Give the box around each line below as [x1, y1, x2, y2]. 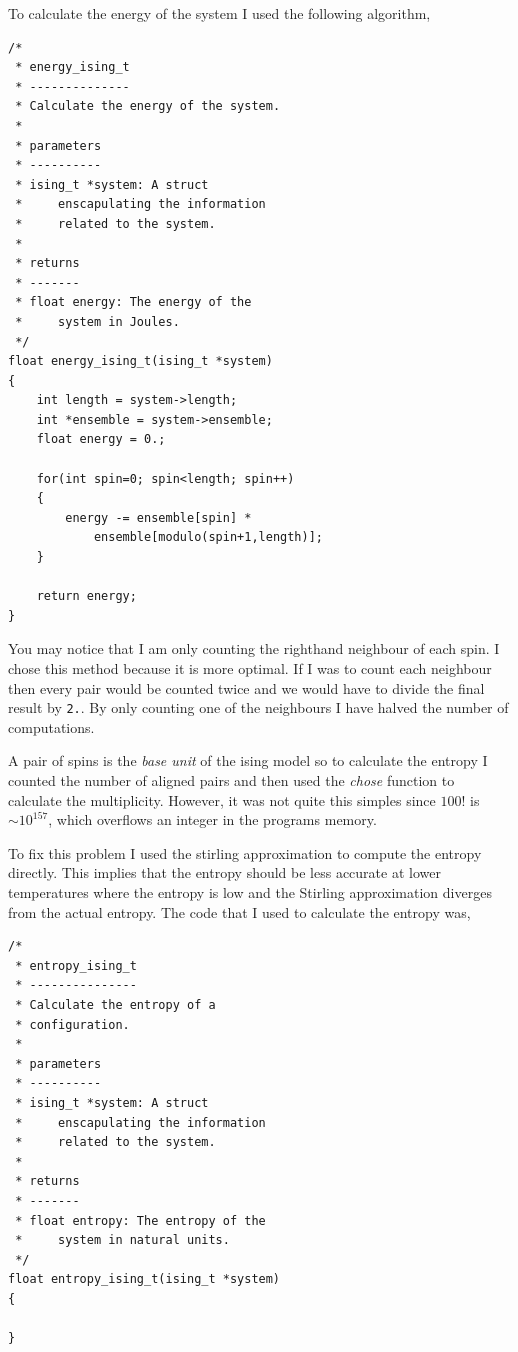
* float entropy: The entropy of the [15, 1213, 266, 1228]
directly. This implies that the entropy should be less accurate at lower [8, 862, 441, 883]
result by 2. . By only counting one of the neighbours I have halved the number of [8, 697, 509, 718]
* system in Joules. [15, 314, 180, 329]
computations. [8, 716, 95, 737]
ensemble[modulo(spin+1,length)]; [93, 530, 323, 545]
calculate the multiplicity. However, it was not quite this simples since [8, 789, 436, 810]
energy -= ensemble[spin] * [65, 510, 252, 525]
